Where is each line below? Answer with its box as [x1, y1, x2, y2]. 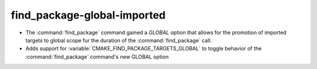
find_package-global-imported [11, 9, 166, 21]
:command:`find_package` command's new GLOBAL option [25, 53, 169, 60]
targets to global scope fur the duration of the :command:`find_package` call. [25, 37, 212, 43]
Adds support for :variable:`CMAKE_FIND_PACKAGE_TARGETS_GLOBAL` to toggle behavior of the [25, 45, 262, 52]
